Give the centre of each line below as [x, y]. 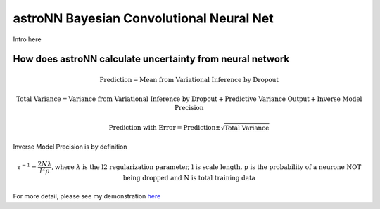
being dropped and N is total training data [189, 178]
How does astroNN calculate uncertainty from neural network [151, 59]
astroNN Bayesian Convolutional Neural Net [143, 18]
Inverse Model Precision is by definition [70, 147]
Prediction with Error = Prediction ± [165, 128]
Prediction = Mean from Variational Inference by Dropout [189, 80]
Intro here [27, 39]
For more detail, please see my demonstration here [87, 196]
